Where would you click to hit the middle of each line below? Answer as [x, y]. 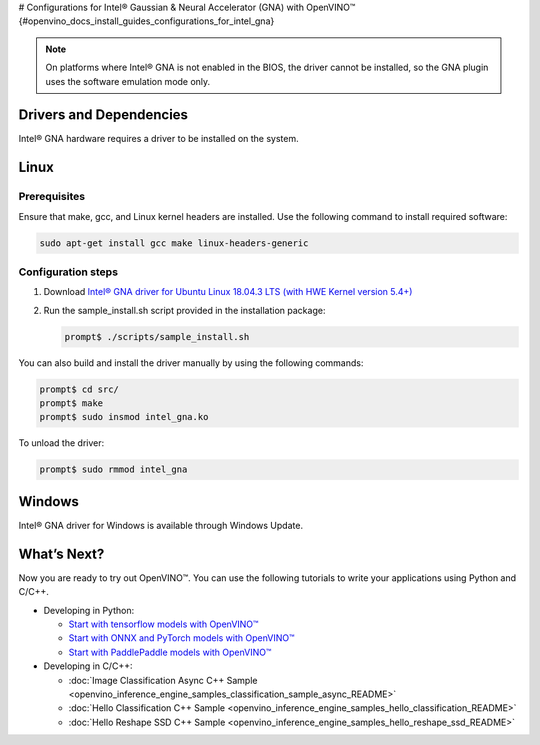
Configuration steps [68, 272]
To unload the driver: [61, 443]
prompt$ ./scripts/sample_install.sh [157, 336]
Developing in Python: [89, 610]
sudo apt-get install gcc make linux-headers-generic [174, 243]
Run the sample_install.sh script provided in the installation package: [184, 310]
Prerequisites [51, 197]
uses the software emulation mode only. [128, 81]
